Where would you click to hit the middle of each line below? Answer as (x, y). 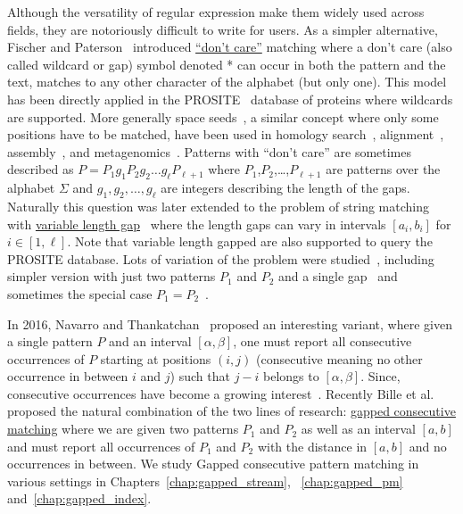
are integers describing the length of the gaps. (285, 188)
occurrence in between (68, 376)
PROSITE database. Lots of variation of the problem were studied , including (221, 258)
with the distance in (312, 446)
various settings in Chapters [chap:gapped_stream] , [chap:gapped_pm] (205, 481)
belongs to (291, 376)
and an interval (150, 341)
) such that (200, 376)
